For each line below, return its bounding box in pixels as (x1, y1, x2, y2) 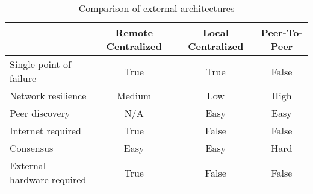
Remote (115, 25, 153, 39)
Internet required (10, 124, 81, 137)
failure (10, 71, 37, 85)
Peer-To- (261, 25, 303, 39)
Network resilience (10, 89, 87, 102)
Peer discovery (10, 106, 70, 120)
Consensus (10, 141, 54, 155)
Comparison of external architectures (78, 1, 235, 15)
